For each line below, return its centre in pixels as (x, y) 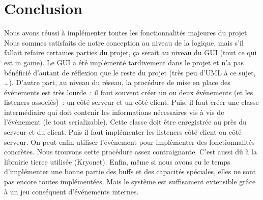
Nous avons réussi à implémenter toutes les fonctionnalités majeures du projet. (127, 33)
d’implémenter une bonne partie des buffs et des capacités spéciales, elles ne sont (130, 171)
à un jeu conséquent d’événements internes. (71, 191)
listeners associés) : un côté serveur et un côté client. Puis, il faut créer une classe (131, 102)
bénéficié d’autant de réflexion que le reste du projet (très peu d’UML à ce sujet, (130, 72)
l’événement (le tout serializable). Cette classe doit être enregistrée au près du (125, 122)
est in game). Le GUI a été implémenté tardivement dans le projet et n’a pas (124, 62)
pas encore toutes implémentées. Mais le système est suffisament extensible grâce (130, 182)
